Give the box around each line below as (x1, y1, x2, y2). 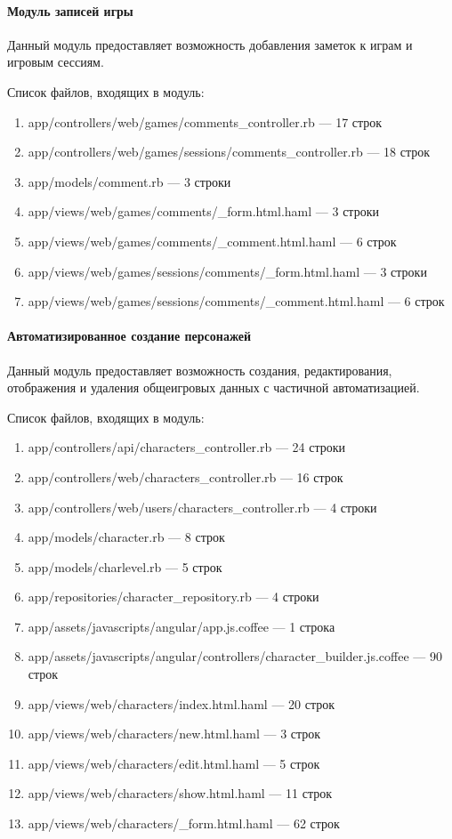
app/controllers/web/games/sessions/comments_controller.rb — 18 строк (28, 142, 431, 161)
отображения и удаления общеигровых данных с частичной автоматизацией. (7, 378, 420, 397)
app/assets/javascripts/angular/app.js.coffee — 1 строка (28, 617, 335, 635)
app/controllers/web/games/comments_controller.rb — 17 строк (28, 112, 383, 131)
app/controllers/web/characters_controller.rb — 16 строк (28, 467, 343, 486)
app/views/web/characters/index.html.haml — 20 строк (28, 694, 335, 713)
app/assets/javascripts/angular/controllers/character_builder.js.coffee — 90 (28, 647, 442, 666)
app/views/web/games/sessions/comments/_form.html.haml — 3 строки (28, 262, 427, 280)
